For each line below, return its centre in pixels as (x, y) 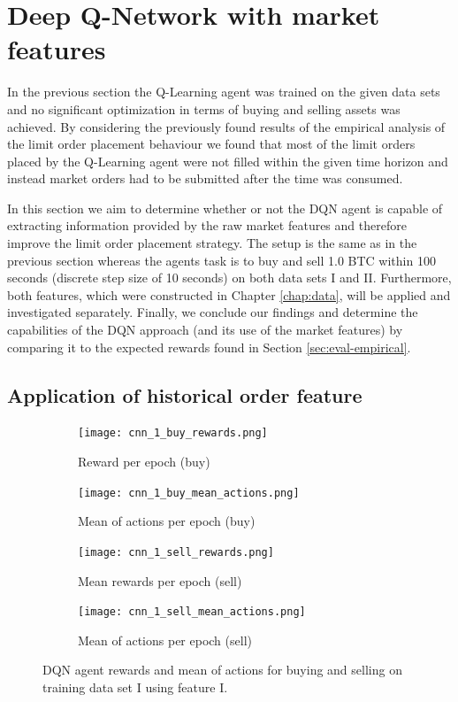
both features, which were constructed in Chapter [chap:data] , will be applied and (229, 294)
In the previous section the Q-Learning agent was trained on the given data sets (224, 92)
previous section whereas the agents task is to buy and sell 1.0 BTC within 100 (221, 260)
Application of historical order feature (185, 394)
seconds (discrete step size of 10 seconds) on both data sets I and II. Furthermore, (229, 278)
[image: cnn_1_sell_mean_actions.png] (192, 612)
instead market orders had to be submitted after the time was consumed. (205, 178)
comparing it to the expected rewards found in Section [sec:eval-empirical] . (209, 347)
